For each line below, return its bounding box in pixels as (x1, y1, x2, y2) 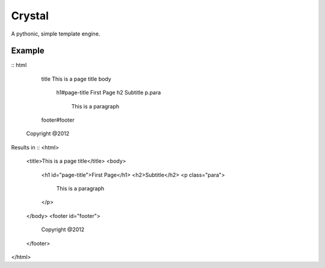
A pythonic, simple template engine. (11, 30, 101, 37)
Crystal (11, 9, 49, 22)
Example (11, 46, 45, 56)
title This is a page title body (41, 75, 111, 83)
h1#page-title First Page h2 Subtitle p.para (56, 89, 161, 96)
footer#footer (41, 116, 75, 123)
